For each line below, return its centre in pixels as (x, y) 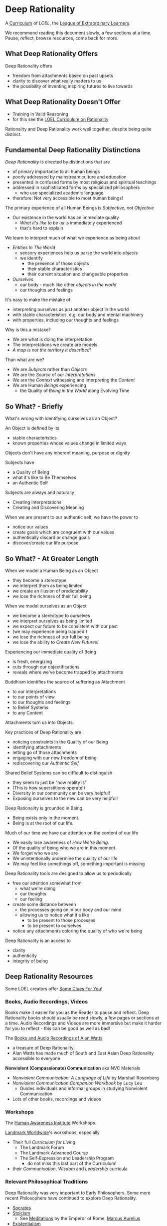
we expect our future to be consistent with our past (65, 626)
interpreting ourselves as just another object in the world (71, 309)
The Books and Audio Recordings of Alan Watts (54, 1038)
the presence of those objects (58, 263)
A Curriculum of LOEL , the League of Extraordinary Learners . (68, 23)
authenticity (25, 955)
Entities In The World (34, 247)
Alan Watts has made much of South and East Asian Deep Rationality (83, 1053)
